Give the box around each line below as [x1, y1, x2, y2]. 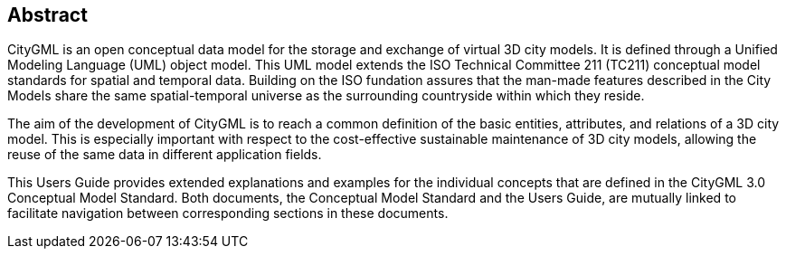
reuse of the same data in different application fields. [7, 147, 322, 163]
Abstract [7, 4, 88, 26]
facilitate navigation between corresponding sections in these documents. [7, 205, 449, 222]
